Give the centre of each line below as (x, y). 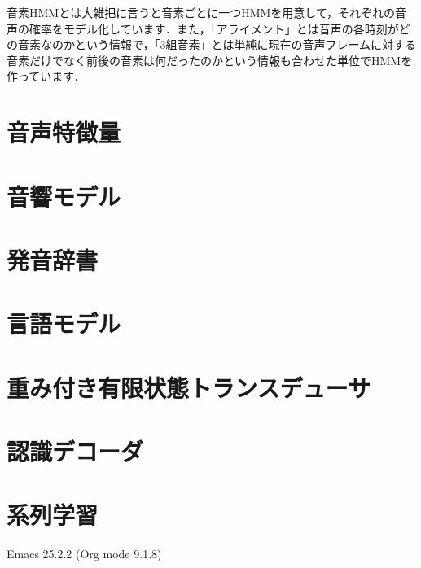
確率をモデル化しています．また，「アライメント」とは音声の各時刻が (214, 28)
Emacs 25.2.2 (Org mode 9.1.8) (84, 554)
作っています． (46, 76)
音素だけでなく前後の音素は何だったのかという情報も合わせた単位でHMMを (210, 60)
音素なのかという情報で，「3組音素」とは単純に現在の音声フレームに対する (217, 44)
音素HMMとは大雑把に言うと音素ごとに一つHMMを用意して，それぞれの (201, 12)
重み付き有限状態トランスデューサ (189, 387)
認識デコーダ (75, 451)
